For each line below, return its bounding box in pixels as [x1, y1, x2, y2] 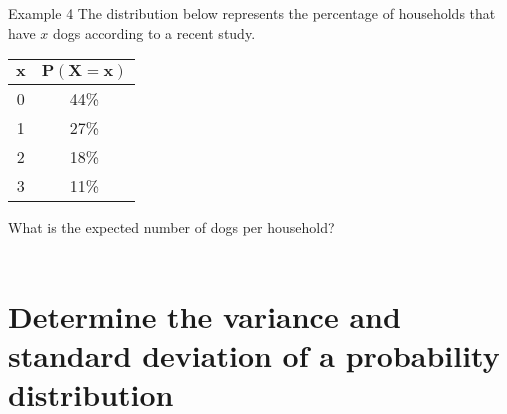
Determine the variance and [8, 295, 401, 336]
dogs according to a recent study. [52, 22, 256, 43]
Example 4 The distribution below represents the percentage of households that [8, 3, 496, 23]
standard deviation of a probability [8, 334, 500, 375]
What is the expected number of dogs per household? [8, 217, 335, 238]
